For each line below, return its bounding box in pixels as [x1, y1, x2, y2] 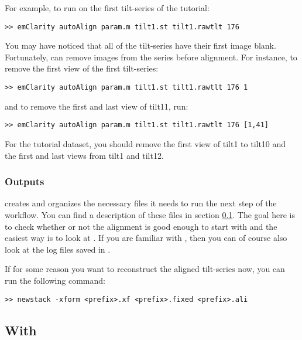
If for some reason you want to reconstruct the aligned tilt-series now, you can [5, 263, 285, 275]
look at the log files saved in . [5, 243, 111, 255]
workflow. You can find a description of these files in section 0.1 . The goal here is [5, 208, 295, 220]
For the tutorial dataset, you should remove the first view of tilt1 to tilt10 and [5, 137, 286, 149]
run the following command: [5, 274, 105, 286]
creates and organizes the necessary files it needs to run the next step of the [5, 197, 277, 209]
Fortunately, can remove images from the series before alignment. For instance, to [5, 50, 297, 63]
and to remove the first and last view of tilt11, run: [5, 100, 188, 112]
